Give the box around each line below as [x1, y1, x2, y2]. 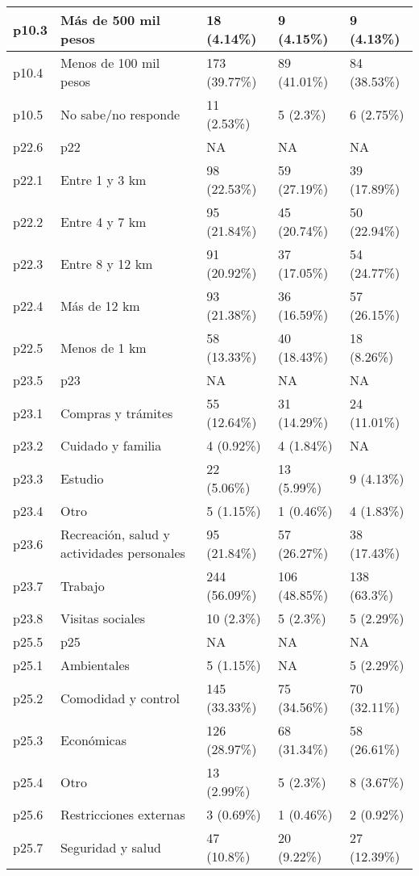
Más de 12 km [60, 295, 140, 315]
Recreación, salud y [60, 525, 170, 543]
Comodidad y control [60, 688, 180, 707]
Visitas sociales [60, 609, 146, 627]
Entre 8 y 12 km [60, 254, 153, 273]
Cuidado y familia [60, 436, 162, 455]
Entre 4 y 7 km [60, 212, 147, 231]
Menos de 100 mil [60, 53, 160, 72]
